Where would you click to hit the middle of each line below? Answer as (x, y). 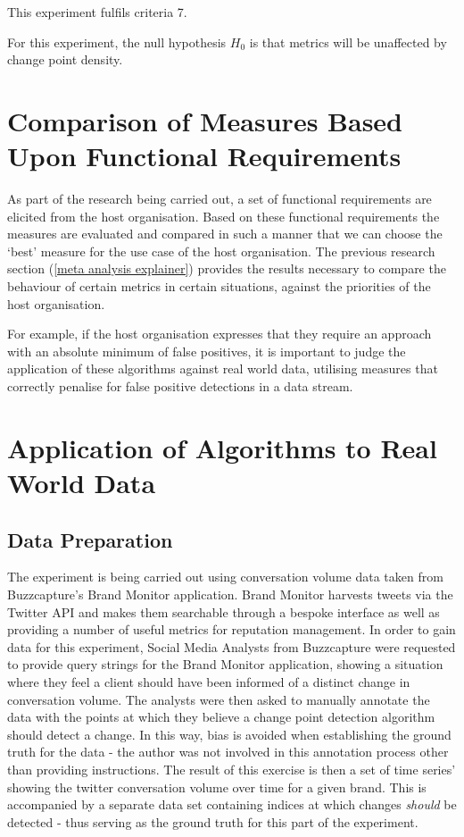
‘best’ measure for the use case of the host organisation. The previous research (221, 251)
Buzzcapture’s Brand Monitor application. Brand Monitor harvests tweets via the (230, 594)
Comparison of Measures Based (205, 120)
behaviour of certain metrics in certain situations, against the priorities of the (219, 286)
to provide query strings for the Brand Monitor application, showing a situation (225, 664)
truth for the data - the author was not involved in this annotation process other (228, 752)
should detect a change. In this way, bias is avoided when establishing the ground (229, 734)
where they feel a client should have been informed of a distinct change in (209, 681)
